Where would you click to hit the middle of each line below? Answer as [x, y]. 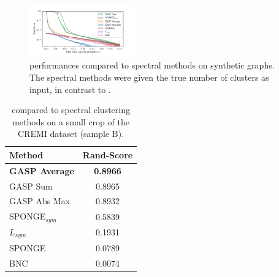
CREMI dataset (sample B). [71, 134]
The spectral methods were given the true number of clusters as [149, 77]
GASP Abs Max [40, 201]
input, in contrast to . [70, 89]
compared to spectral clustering [71, 110]
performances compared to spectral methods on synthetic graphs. [152, 65]
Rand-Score [108, 154]
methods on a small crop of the [71, 121]
